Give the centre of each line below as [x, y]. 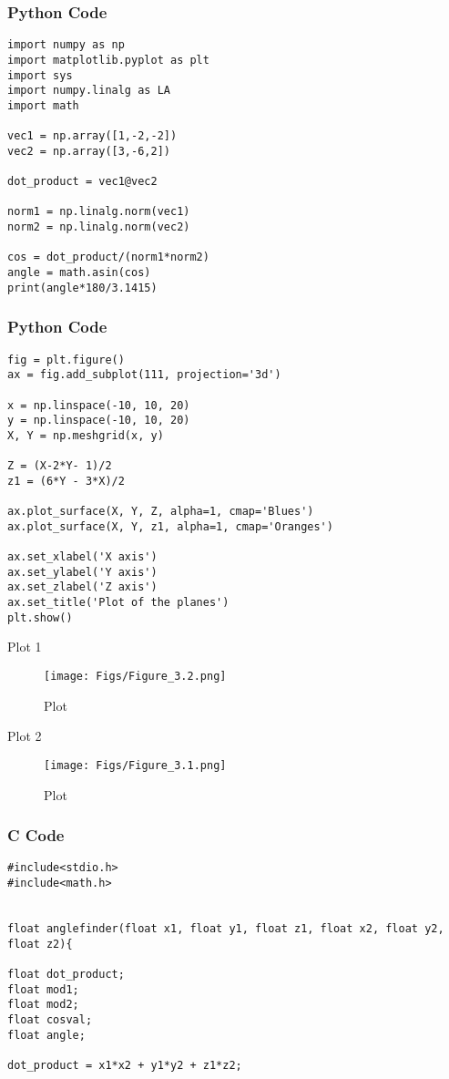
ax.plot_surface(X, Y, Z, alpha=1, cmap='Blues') [161, 512]
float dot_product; [66, 974]
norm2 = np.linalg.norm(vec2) [99, 227]
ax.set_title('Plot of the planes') [118, 603]
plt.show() [40, 617]
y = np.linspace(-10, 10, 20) [99, 421]
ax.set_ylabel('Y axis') [82, 572]
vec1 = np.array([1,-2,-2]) [92, 136]
